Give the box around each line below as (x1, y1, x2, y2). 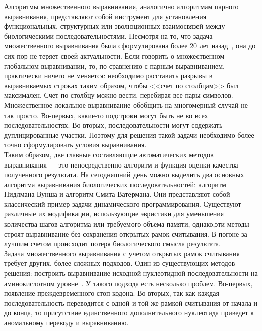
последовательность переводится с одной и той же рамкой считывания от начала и (4, 297, 258, 308)
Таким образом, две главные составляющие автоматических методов (4, 149, 214, 159)
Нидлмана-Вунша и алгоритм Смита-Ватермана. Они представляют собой (4, 189, 230, 199)
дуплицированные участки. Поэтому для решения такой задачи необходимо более (4, 129, 254, 140)
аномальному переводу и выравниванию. (4, 317, 129, 327)
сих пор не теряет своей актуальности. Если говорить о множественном (4, 50, 225, 61)
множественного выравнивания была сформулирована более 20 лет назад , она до (4, 40, 256, 51)
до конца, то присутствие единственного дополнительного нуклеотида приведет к (4, 307, 254, 318)
